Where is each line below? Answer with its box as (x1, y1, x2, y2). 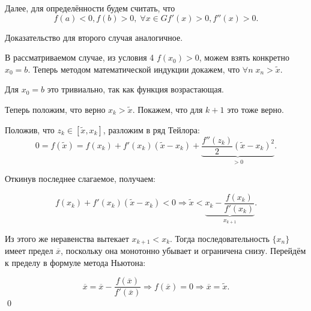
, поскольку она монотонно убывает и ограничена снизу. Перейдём (61, 244, 306, 257)
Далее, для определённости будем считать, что (5, 2, 175, 14)
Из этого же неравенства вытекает (5, 232, 129, 244)
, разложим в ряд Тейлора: (103, 123, 200, 136)
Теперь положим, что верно (5, 103, 106, 115)
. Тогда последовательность (170, 232, 270, 244)
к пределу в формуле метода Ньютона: (5, 256, 146, 268)
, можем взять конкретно (199, 51, 289, 64)
